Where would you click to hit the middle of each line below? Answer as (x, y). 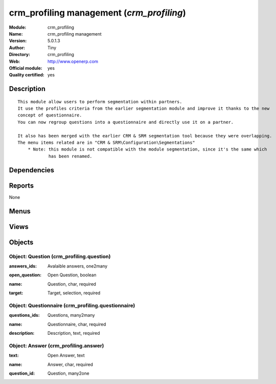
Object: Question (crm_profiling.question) (60, 256)
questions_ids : (24, 315)
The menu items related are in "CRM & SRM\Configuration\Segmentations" (106, 143)
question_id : (22, 373)
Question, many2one (69, 373)
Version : (18, 41)
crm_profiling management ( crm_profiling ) (98, 13)
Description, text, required (74, 333)
